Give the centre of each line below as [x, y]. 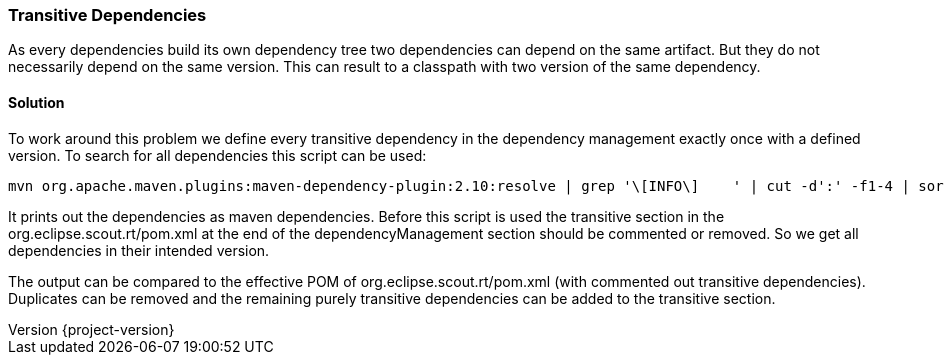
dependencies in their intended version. [139, 250]
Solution [36, 102]
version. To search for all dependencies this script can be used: [217, 155]
